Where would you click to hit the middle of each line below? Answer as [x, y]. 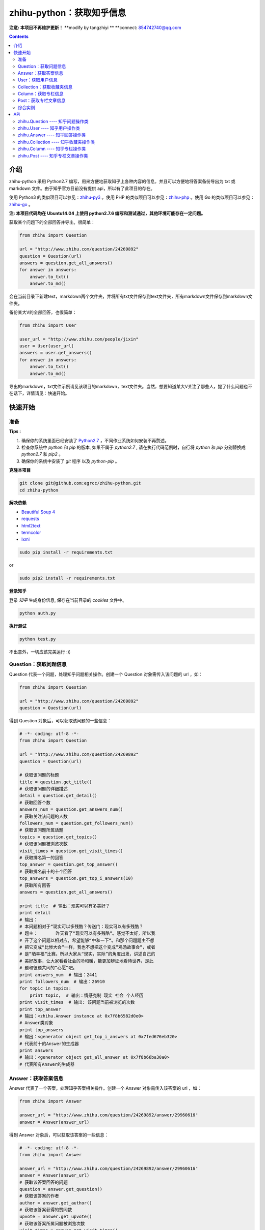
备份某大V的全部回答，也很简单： [43, 312]
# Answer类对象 [36, 1023]
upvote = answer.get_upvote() [56, 1217]
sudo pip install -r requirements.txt [66, 553]
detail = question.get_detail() [58, 796]
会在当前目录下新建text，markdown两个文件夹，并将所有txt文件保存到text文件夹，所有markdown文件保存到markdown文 [131, 296]
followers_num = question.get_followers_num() [76, 823]
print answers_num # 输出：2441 [58, 975]
